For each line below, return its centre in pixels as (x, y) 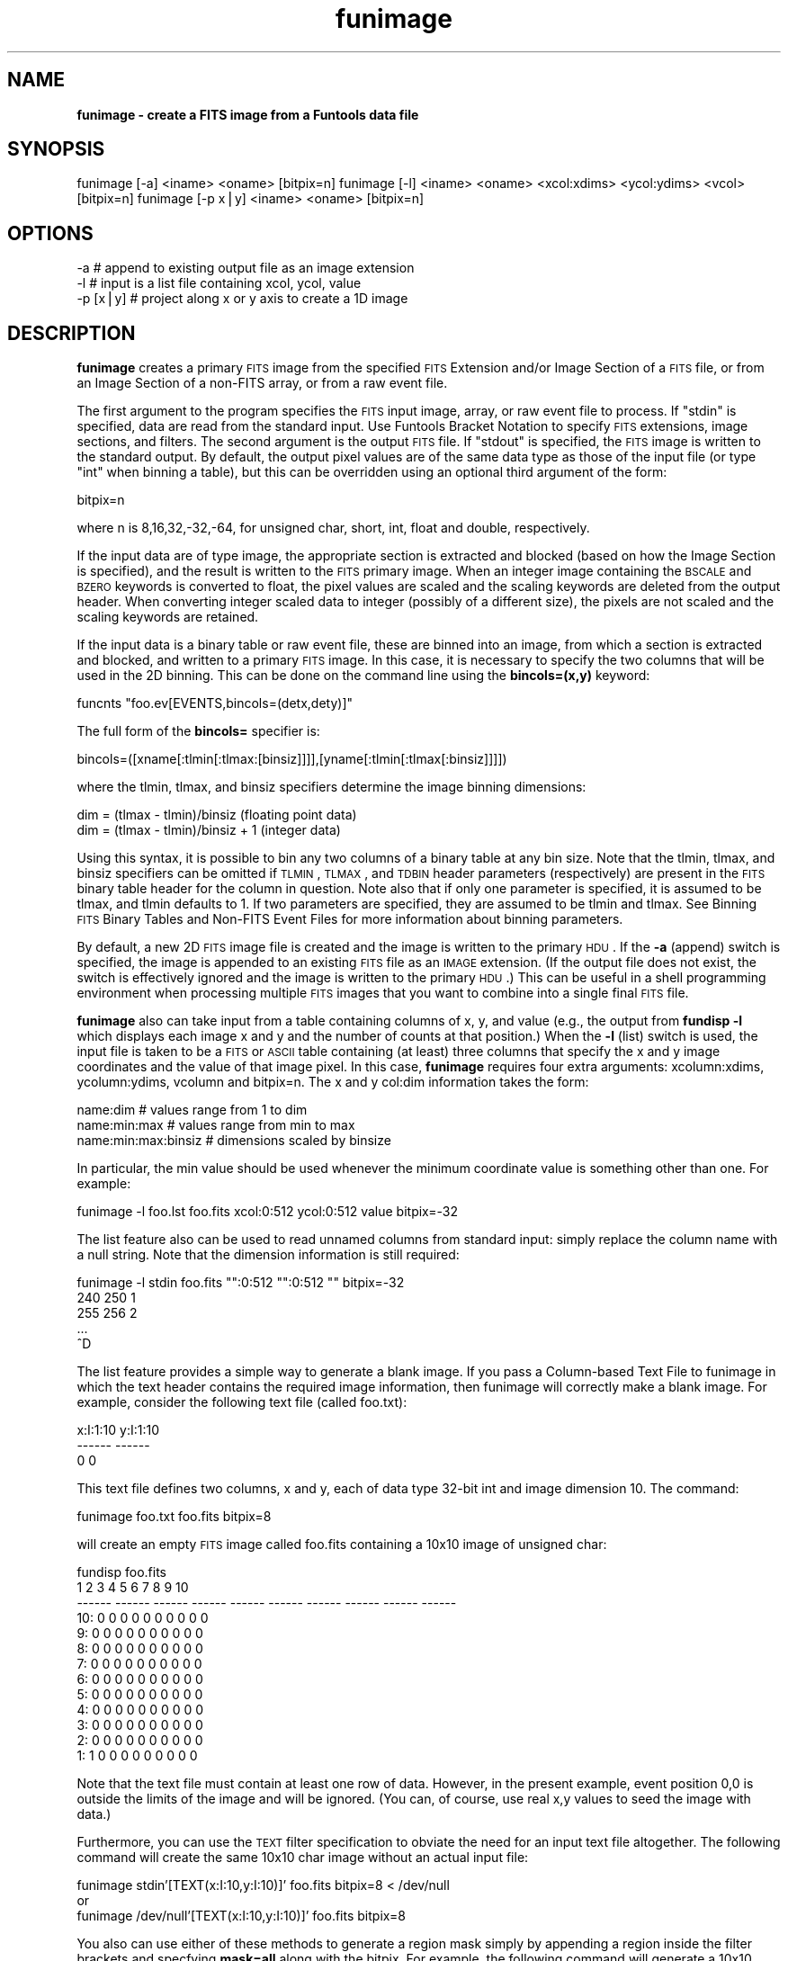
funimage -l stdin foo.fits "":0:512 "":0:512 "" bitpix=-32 (241, 1283)
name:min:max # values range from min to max (216, 1125)
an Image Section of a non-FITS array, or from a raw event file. (262, 383)
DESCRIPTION (72, 333)
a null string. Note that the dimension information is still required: (268, 1255)
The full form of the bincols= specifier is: (198, 731)
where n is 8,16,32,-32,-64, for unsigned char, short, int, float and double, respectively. (333, 528)
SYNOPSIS (56, 149)
